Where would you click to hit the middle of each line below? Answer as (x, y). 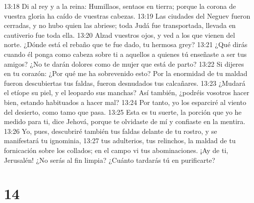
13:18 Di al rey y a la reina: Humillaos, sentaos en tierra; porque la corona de (120, 6)
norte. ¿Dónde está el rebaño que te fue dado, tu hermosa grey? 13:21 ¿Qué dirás (126, 44)
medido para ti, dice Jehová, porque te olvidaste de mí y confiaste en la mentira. (125, 121)
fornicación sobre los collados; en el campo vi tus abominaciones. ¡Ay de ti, (116, 150)
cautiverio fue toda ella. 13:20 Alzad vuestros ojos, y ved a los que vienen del (120, 35)
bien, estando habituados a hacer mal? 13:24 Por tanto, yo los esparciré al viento (125, 102)
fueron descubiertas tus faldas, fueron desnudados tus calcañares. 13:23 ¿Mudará (125, 83)
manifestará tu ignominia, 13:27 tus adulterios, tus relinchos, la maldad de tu (120, 140)
